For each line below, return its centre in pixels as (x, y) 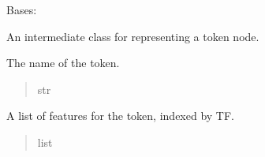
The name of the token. (63, 63)
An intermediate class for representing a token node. (133, 36)
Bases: (22, 9)
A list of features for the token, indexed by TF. (120, 116)
